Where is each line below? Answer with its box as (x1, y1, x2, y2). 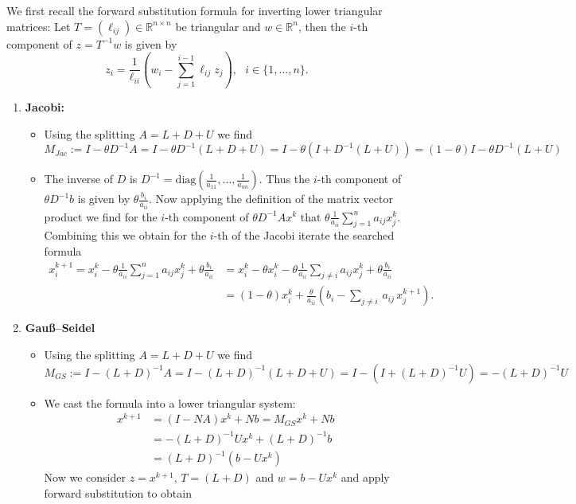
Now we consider (44, 469, 126, 486)
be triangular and (175, 18, 261, 34)
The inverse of (44, 170, 114, 187)
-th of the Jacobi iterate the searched (213, 227, 395, 244)
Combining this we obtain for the (44, 227, 207, 244)
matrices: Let (6, 18, 71, 34)
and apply (341, 469, 390, 486)
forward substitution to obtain (44, 484, 192, 501)
